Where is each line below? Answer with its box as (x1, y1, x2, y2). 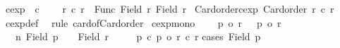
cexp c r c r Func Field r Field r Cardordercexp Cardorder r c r (5, 1, 334, 16)
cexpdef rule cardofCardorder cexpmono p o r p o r (5, 15, 281, 30)
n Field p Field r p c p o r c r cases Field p (15, 29, 261, 44)
